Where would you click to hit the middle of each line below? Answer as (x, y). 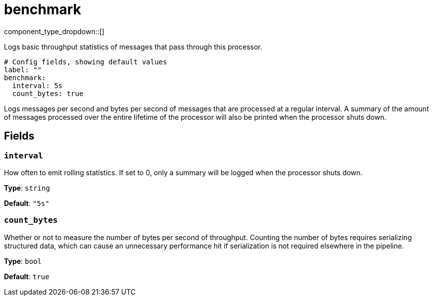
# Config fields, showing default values (86, 62)
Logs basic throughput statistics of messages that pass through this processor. (133, 47)
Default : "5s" (27, 203)
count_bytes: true (48, 93)
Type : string (27, 188)
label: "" (23, 70)
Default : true (27, 276)
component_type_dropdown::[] (54, 31)
